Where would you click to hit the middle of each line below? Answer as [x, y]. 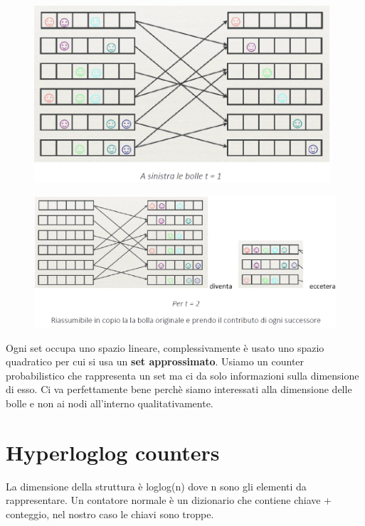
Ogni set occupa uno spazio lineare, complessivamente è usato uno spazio [165, 347]
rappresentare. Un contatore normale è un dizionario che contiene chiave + [169, 500]
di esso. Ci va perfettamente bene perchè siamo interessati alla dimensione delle [179, 389]
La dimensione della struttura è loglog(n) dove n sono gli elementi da [156, 486]
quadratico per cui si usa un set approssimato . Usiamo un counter [155, 361]
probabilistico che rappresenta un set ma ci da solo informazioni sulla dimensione [182, 375]
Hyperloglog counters [113, 452]
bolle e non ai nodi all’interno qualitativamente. [110, 403]
